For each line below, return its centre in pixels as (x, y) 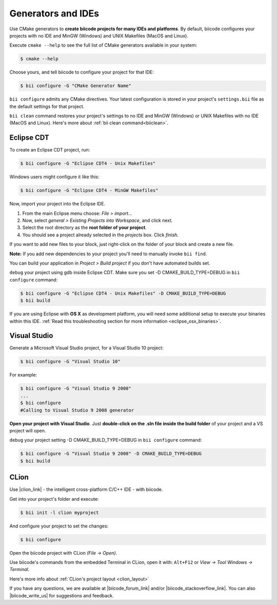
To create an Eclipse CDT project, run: (50, 150)
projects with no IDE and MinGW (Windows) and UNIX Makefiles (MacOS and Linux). (99, 35)
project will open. (28, 430)
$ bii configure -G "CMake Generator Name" (76, 86)
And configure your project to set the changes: (59, 526)
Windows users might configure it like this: (54, 177)
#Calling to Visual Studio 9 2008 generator (77, 410)
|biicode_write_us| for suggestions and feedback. (62, 595)
